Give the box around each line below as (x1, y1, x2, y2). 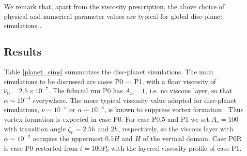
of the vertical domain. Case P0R (142, 133, 242, 143)
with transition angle (4, 123, 66, 133)
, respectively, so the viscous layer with (118, 123, 233, 133)
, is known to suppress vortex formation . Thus (104, 104, 244, 114)
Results (4, 44, 42, 59)
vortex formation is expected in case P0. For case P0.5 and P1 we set (4, 113, 209, 124)
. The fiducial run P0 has (48, 85, 123, 96)
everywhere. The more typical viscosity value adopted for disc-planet (32, 95, 236, 105)
